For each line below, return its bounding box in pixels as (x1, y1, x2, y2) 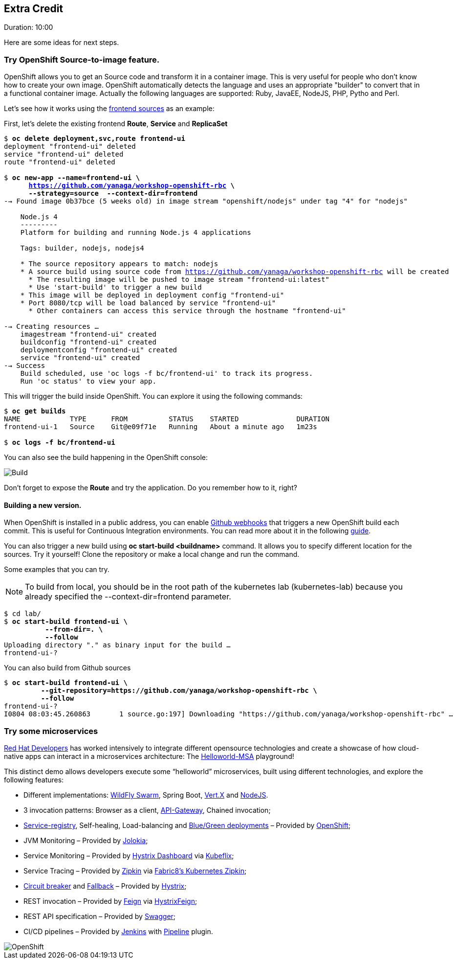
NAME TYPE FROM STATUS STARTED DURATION (4, 415, 329, 423)
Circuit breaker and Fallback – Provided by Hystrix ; (23, 882, 187, 891)
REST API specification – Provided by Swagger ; (23, 912, 176, 921)
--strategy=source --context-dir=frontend (28, 189, 198, 198)
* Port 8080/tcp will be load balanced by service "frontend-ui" (20, 299, 276, 307)
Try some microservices (4, 726, 98, 736)
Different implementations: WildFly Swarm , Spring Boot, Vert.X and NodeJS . (23, 791, 268, 800)
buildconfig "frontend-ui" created (20, 338, 156, 346)
